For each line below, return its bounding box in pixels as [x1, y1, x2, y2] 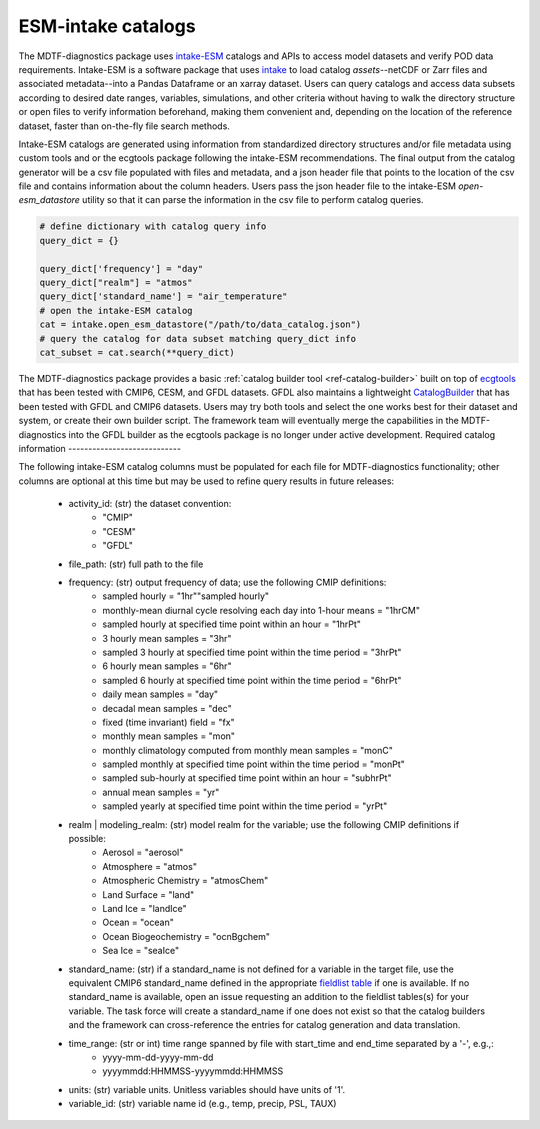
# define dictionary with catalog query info [39, 221, 267, 232]
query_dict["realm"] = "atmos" [39, 277, 194, 288]
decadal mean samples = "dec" [102, 702, 232, 714]
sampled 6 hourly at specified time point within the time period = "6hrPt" [102, 674, 402, 686]
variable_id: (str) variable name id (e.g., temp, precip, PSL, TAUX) [68, 1098, 337, 1110]
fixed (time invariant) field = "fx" [102, 716, 235, 728]
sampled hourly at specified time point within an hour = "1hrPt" [102, 618, 362, 630]
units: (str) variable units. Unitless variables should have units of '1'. [68, 1083, 346, 1095]
